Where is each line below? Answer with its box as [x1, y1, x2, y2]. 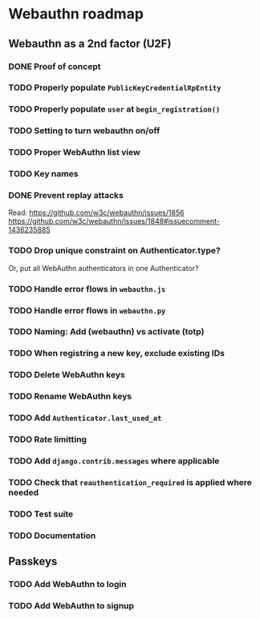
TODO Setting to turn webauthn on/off [8, 125, 160, 136]
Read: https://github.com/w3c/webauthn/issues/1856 [8, 208, 185, 217]
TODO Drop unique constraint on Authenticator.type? [8, 245, 221, 257]
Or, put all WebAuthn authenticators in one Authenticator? [8, 263, 199, 273]
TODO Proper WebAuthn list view [8, 147, 140, 158]
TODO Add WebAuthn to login [8, 579, 127, 590]
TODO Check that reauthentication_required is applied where [8, 476, 253, 488]
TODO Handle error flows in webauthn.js [8, 283, 166, 294]
